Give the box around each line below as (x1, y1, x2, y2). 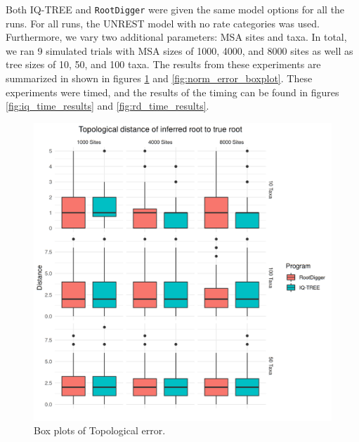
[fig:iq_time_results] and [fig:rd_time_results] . (6, 98, 209, 113)
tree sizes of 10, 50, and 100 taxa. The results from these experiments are (6, 57, 321, 72)
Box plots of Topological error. (34, 423, 166, 438)
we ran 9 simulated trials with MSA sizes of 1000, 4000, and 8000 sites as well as (6, 43, 353, 58)
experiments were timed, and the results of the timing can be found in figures (6, 84, 339, 99)
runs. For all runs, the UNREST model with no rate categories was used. (6, 15, 320, 30)
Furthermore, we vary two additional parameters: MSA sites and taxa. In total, (6, 30, 347, 44)
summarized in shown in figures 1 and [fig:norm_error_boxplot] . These (6, 71, 313, 86)
